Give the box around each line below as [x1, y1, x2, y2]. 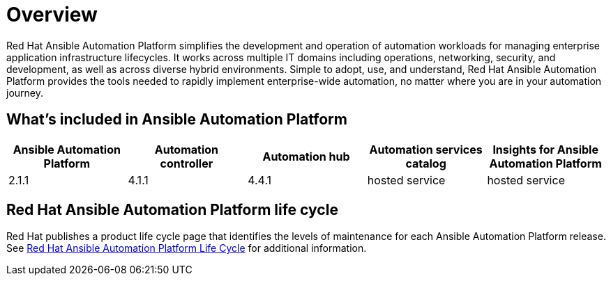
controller [160, 156, 213, 170]
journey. [6, 86, 43, 99]
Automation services [369, 142, 483, 156]
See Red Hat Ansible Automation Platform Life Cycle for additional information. [6, 242, 367, 255]
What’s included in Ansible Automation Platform [6, 111, 347, 129]
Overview [6, 3, 98, 26]
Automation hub [262, 149, 350, 163]
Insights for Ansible [492, 142, 598, 156]
